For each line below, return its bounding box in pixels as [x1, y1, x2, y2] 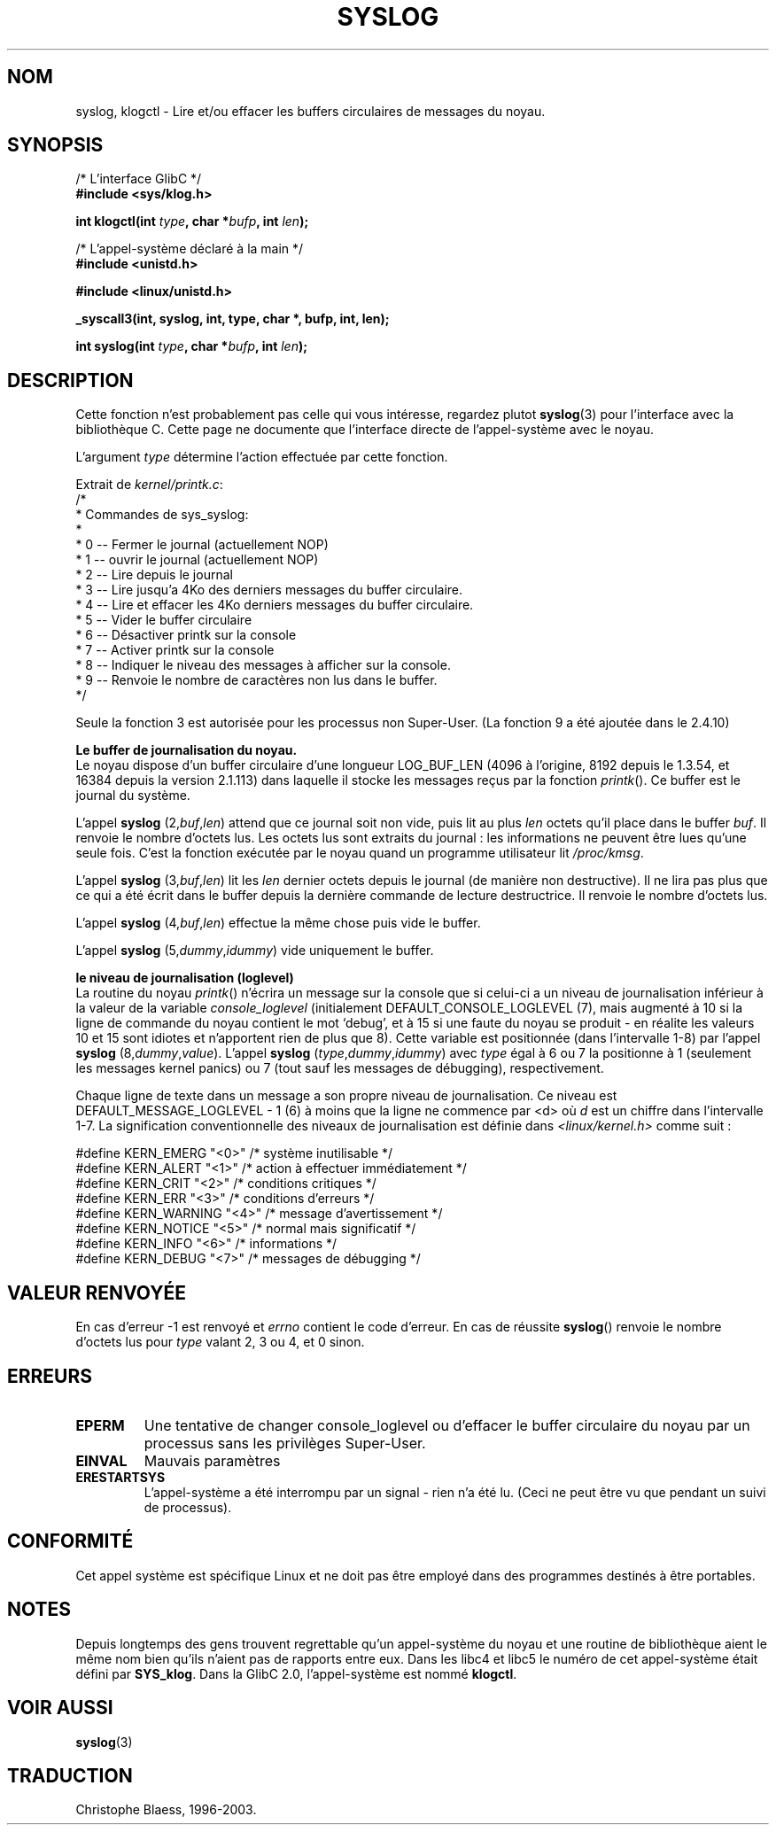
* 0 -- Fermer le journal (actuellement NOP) [75, 537, 329, 553]
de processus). [144, 1499, 232, 1515]
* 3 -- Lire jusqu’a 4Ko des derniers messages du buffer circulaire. [75, 582, 463, 598]
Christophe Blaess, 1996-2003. [75, 1802, 257, 1818]
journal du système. [75, 788, 190, 803]
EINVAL [75, 1451, 128, 1470]
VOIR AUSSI [7, 1696, 113, 1719]
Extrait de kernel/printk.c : [75, 477, 223, 493]
